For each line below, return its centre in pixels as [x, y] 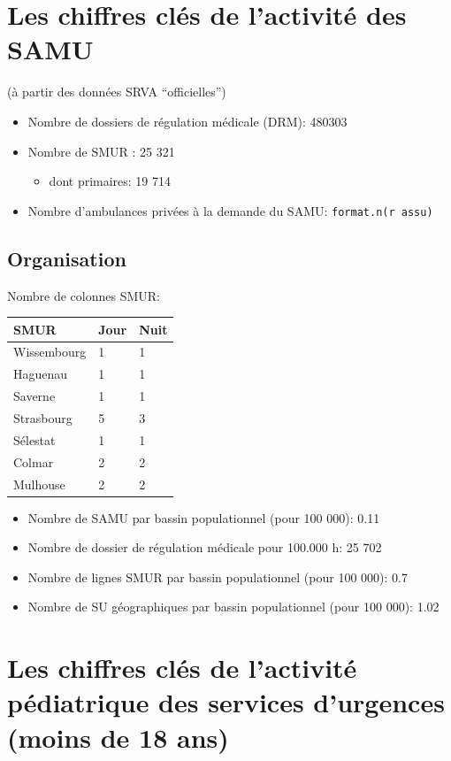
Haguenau [41, 374]
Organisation [67, 258]
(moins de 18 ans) [118, 737]
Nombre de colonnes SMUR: [84, 295]
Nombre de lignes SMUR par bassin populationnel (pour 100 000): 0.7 [218, 577]
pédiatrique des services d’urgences [226, 702]
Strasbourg [43, 418]
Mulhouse [39, 484]
